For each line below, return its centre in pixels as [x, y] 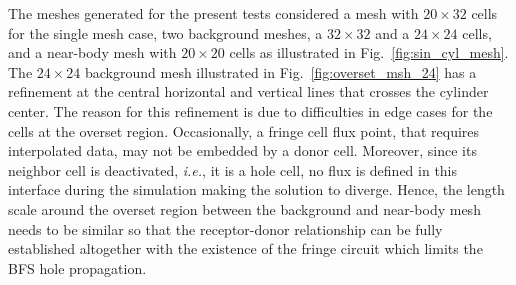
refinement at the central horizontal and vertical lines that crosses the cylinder [248, 91]
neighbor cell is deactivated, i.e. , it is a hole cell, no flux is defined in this [233, 169]
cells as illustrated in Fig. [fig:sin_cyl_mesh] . [369, 52]
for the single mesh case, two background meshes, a [165, 32]
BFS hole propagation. [77, 267]
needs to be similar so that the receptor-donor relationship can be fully [225, 228]
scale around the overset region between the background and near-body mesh [244, 208]
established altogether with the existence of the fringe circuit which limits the [245, 248]
